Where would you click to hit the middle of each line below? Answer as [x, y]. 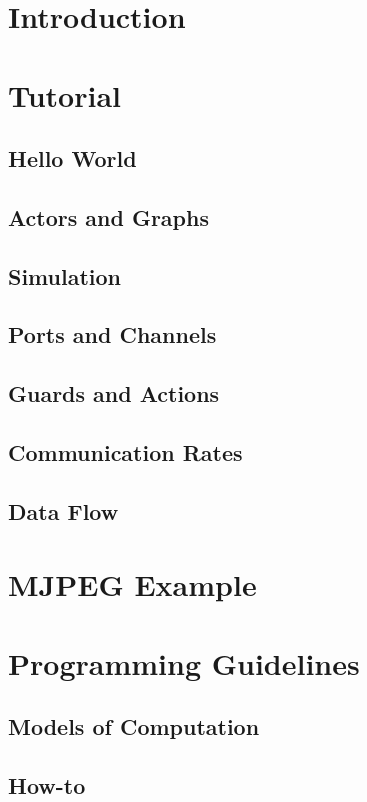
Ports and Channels [112, 334]
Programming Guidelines [184, 662]
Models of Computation [134, 726]
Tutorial [65, 94]
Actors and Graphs [108, 216]
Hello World [72, 158]
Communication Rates [125, 452]
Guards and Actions [114, 393]
